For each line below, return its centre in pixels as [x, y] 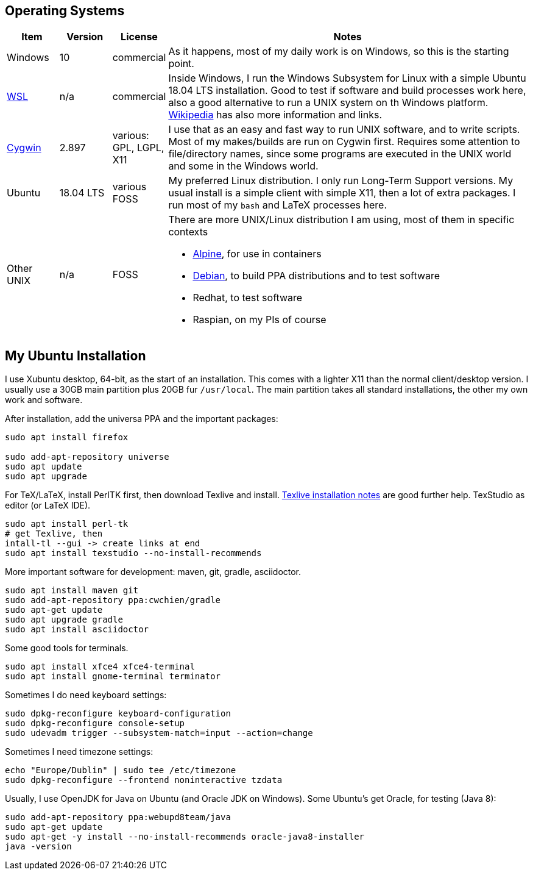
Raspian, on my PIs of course [259, 320]
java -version [38, 847]
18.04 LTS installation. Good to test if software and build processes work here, [347, 91]
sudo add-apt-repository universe [87, 457]
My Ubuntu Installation [76, 355]
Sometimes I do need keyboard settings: [86, 695]
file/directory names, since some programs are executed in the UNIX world [340, 154]
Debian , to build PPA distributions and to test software [316, 276]
